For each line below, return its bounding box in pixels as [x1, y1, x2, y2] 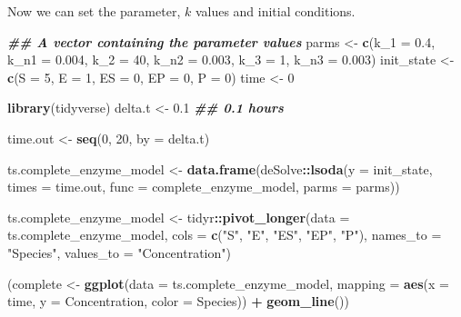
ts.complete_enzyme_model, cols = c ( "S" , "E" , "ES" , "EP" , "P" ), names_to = [7, 225, 442, 244]
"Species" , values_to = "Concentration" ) [7, 243, 231, 262]
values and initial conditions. [195, 2, 356, 20]
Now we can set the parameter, [7, 2, 181, 20]
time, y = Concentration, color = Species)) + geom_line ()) [7, 292, 349, 311]
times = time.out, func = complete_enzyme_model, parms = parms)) [7, 177, 400, 196]
